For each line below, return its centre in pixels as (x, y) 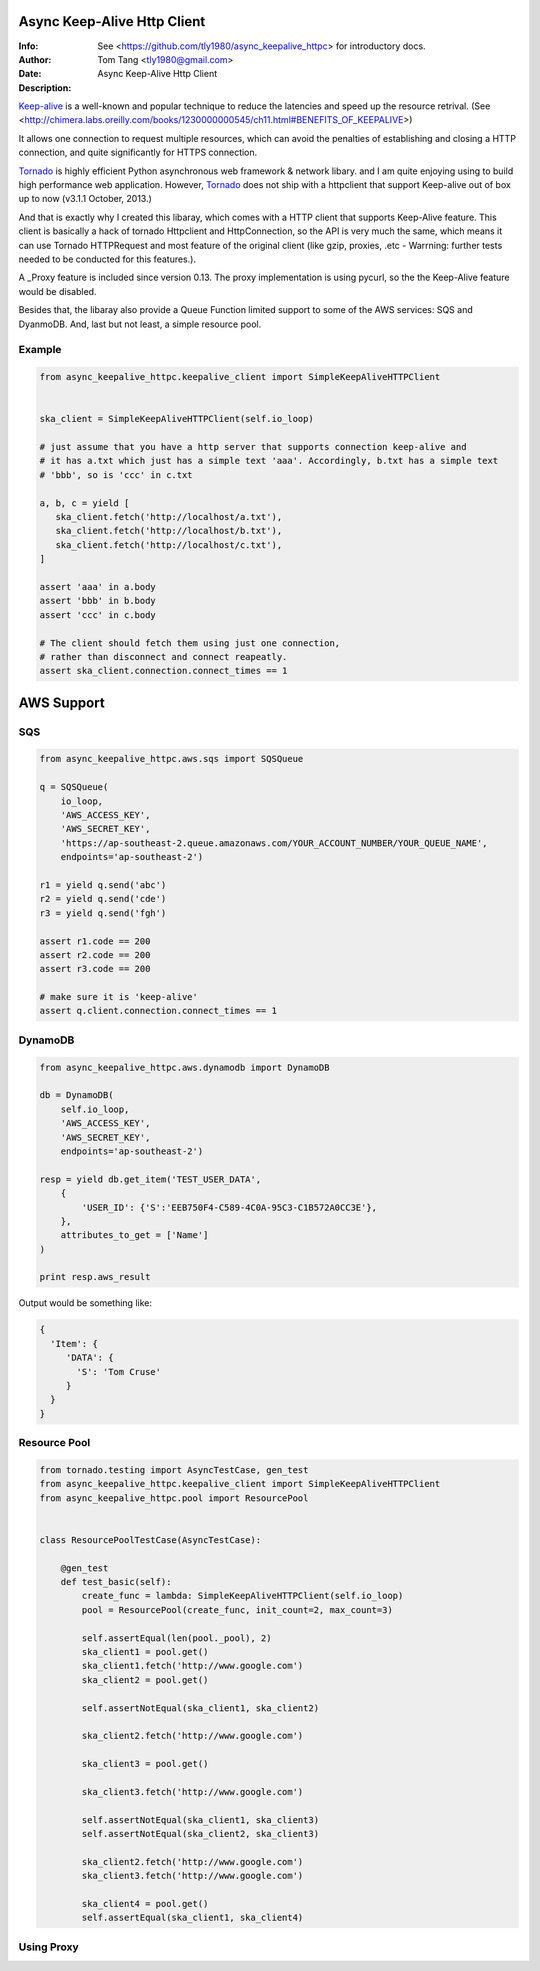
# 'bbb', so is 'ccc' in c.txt (116, 474)
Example (40, 350)
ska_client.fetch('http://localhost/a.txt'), (169, 516)
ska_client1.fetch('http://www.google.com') (192, 1666)
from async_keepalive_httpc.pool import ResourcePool (174, 1498)
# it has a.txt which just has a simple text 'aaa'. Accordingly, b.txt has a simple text (269, 461)
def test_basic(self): (116, 1582)
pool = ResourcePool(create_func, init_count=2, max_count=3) (237, 1609)
